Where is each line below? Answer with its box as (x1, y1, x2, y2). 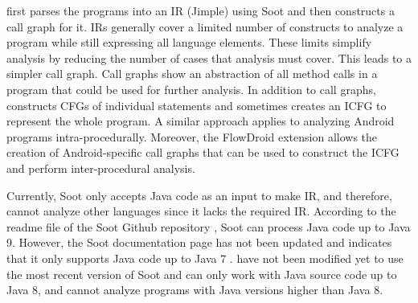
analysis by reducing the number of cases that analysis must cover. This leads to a (6, 49, 412, 66)
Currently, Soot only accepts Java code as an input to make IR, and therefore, (6, 186, 392, 203)
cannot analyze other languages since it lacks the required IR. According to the (6, 203, 396, 219)
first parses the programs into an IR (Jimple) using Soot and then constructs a (6, 2, 395, 18)
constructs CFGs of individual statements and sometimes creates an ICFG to (6, 96, 387, 113)
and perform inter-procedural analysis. (6, 159, 195, 176)
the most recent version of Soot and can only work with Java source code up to (6, 265, 397, 282)
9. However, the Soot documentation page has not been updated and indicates (6, 234, 392, 251)
